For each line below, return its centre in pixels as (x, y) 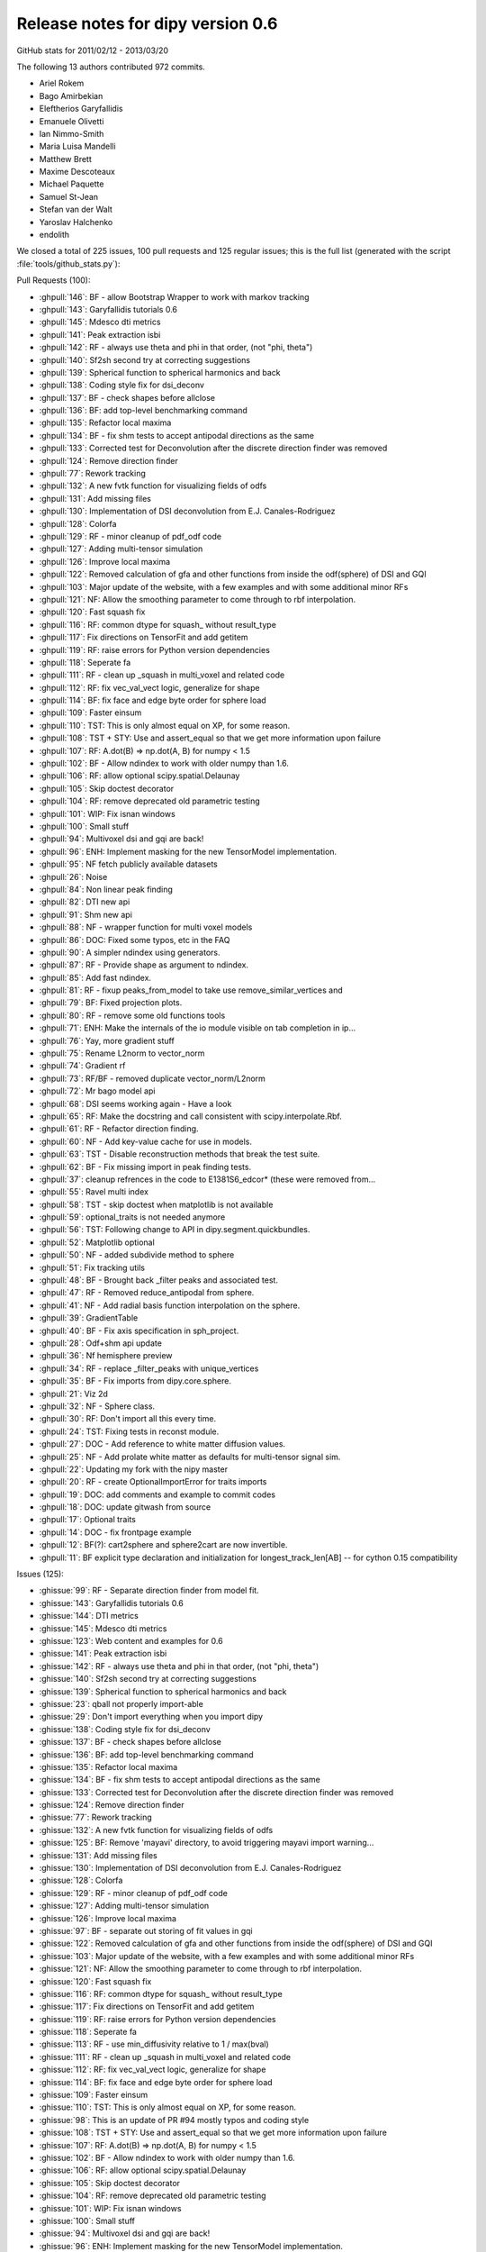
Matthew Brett (65, 159)
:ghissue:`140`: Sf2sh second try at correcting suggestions (148, 1679)
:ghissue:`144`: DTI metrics (89, 1616)
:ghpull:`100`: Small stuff (84, 826)
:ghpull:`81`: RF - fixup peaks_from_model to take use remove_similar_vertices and (191, 990)
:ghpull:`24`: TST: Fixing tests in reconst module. (129, 1431)
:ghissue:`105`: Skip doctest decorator (109, 2183)
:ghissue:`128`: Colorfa (81, 1880)
